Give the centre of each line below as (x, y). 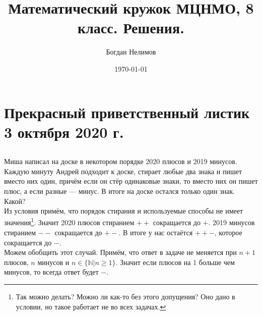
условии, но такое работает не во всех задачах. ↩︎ (91, 306)
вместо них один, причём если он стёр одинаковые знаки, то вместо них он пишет (131, 181)
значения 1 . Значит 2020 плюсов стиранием (69, 222)
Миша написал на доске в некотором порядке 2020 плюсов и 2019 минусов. (121, 161)
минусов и (53, 262)
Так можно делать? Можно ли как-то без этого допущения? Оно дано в (125, 297)
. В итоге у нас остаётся (156, 232)
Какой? (15, 201)
